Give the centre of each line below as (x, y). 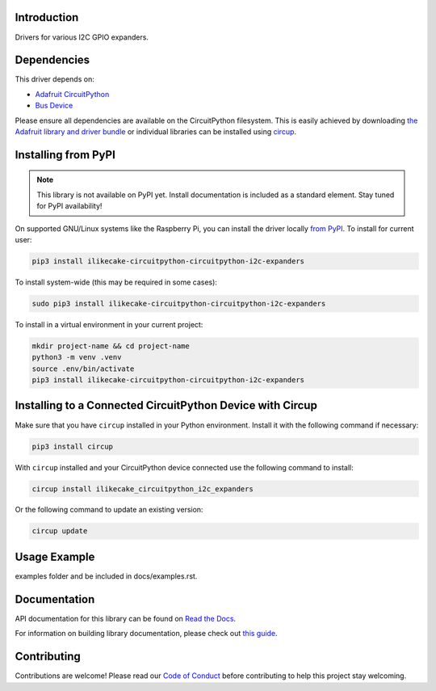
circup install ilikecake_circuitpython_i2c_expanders (143, 489)
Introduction (47, 17)
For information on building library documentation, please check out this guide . (146, 634)
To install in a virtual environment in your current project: (109, 324)
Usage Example (55, 556)
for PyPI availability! (69, 206)
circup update (60, 531)
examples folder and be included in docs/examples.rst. (106, 576)
